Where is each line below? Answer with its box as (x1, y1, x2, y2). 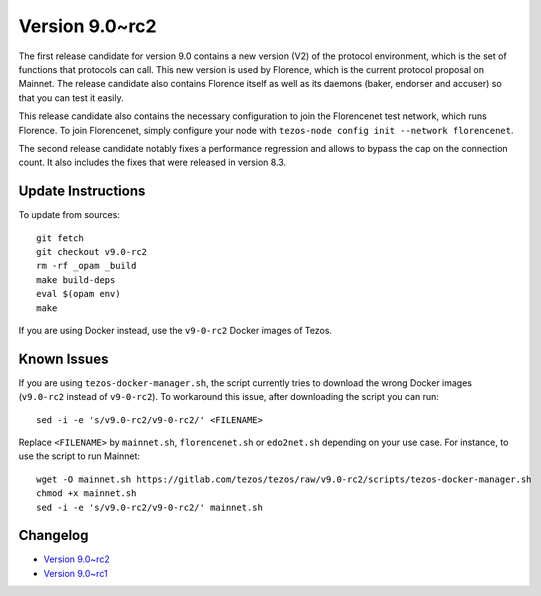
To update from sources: (18, 209, 120, 221)
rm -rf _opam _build (36, 260, 137, 272)
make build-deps (36, 274, 116, 285)
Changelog (18, 527, 89, 544)
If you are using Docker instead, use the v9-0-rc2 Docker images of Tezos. (18, 324, 333, 336)
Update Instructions (18, 183, 146, 200)
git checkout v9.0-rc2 (36, 246, 148, 257)
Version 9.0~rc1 (43, 567, 109, 579)
